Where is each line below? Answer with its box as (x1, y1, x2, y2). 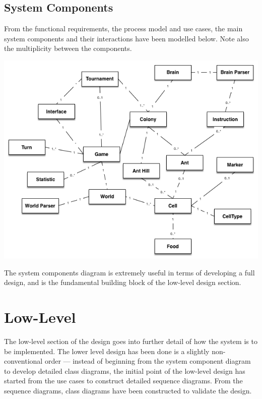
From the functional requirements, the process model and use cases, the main (4, 23, 243, 34)
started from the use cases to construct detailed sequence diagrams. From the (4, 375, 243, 386)
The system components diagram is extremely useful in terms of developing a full (4, 267, 255, 277)
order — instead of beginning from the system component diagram (44, 356, 251, 366)
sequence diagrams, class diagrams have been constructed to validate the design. (4, 385, 252, 395)
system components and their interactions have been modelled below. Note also (4, 33, 249, 43)
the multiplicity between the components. (4, 43, 132, 53)
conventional (4, 356, 43, 366)
